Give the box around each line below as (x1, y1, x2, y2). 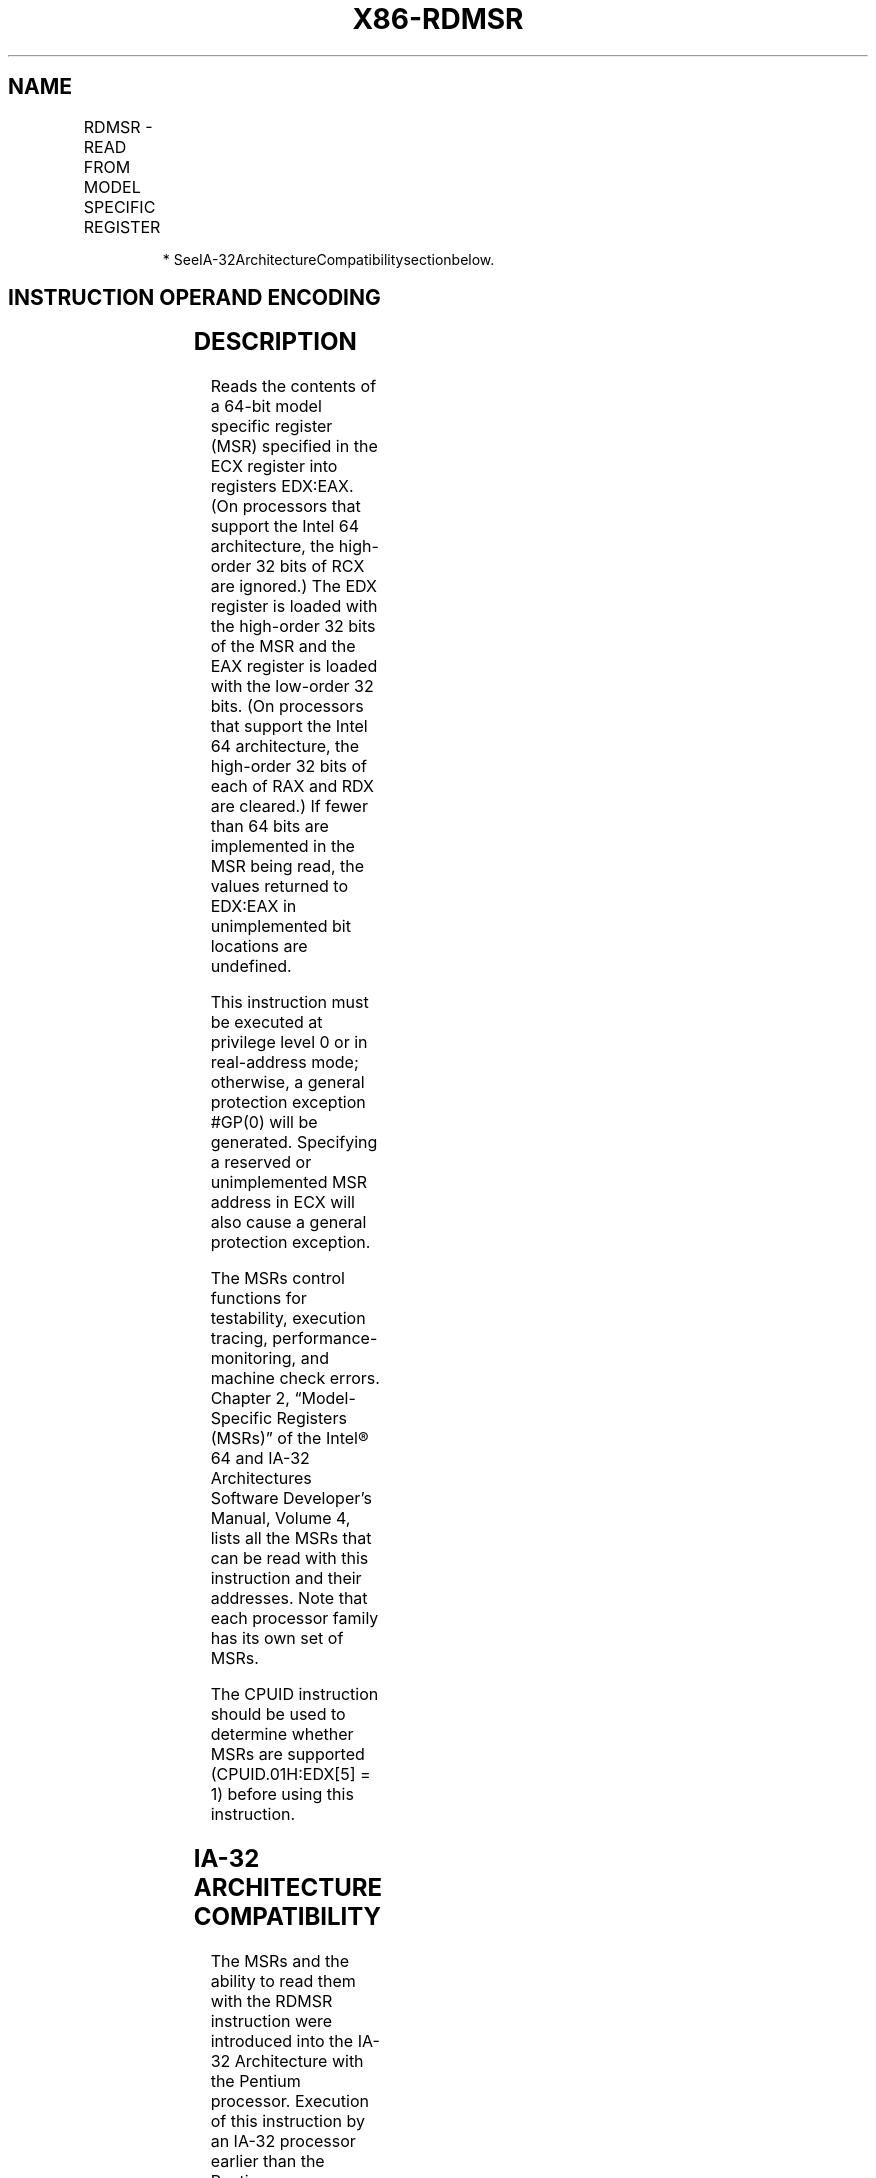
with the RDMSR (210, 1991, 333, 2012)
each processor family (210, 1608, 379, 1629)
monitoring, (210, 1348, 297, 1369)
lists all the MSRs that (210, 1528, 372, 1549)
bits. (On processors (210, 696, 364, 717)
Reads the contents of (210, 376, 377, 397)
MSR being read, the (210, 856, 365, 877)
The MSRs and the (210, 1951, 350, 1972)
